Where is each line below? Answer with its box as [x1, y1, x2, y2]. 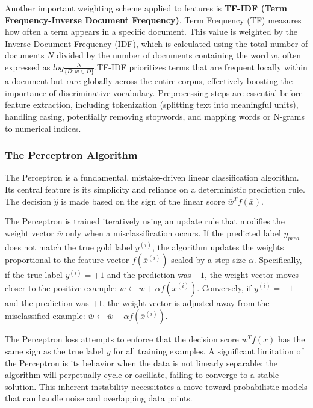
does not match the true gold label [5, 240, 133, 253]
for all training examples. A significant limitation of [113, 345, 303, 357]
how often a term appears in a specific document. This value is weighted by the [5, 25, 298, 38]
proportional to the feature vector [5, 253, 129, 266]
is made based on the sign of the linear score [61, 194, 225, 207]
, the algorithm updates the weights [152, 240, 284, 253]
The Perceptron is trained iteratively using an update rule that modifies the [5, 215, 285, 227]
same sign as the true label [5, 345, 104, 357]
